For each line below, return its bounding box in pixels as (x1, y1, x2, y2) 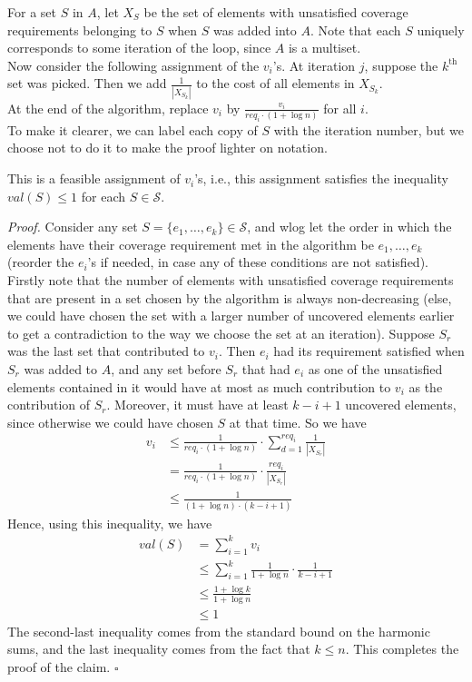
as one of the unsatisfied (308, 360, 443, 379)
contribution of (7, 395, 91, 414)
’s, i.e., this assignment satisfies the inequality (194, 169, 448, 188)
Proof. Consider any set (7, 217, 138, 236)
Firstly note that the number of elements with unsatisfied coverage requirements (7, 271, 454, 290)
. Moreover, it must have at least (106, 395, 289, 414)
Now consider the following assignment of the (7, 55, 260, 74)
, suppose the (364, 55, 438, 74)
